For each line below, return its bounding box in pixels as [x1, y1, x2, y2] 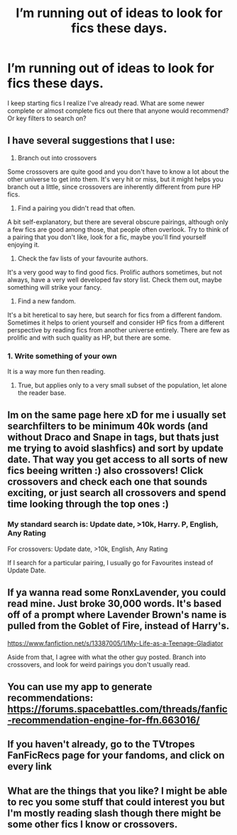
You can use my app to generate [7, 681, 153, 693]
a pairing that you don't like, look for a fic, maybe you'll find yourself [7, 233, 207, 241]
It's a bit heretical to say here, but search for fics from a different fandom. [7, 310, 222, 319]
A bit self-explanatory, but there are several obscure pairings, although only [7, 217, 228, 226]
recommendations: [7, 692, 94, 704]
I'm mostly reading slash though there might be [7, 807, 221, 819]
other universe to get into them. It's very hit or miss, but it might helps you [7, 174, 224, 183]
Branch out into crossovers [17, 153, 97, 162]
